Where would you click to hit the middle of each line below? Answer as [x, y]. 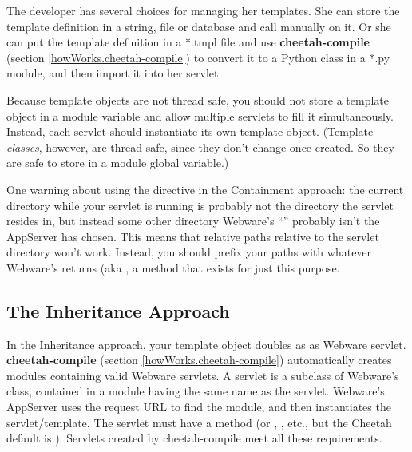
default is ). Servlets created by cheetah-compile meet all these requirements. [194, 438]
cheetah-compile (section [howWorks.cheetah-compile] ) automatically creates [199, 360]
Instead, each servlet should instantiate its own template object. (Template [190, 131]
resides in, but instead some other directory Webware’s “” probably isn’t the [193, 221]
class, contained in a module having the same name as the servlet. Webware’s [196, 391]
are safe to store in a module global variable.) [118, 163]
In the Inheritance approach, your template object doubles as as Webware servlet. [206, 344]
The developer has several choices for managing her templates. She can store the [203, 10]
